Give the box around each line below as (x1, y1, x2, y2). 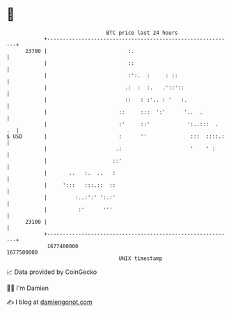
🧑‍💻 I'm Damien (6, 284, 49, 292)
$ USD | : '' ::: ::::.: (6, 132, 225, 140)
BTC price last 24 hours (106, 29, 178, 36)
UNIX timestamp (118, 254, 163, 262)
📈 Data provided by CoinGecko (6, 268, 97, 276)
